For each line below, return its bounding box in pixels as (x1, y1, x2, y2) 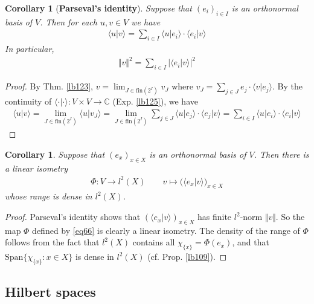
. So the (275, 210, 305, 223)
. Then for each (40, 15, 97, 28)
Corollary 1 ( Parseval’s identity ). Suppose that (5, 2, 192, 14)
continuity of (5, 95, 52, 108)
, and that (232, 236, 269, 248)
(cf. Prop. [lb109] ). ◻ (147, 250, 227, 263)
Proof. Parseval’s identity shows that (5, 210, 141, 223)
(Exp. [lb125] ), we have (112, 95, 198, 108)
